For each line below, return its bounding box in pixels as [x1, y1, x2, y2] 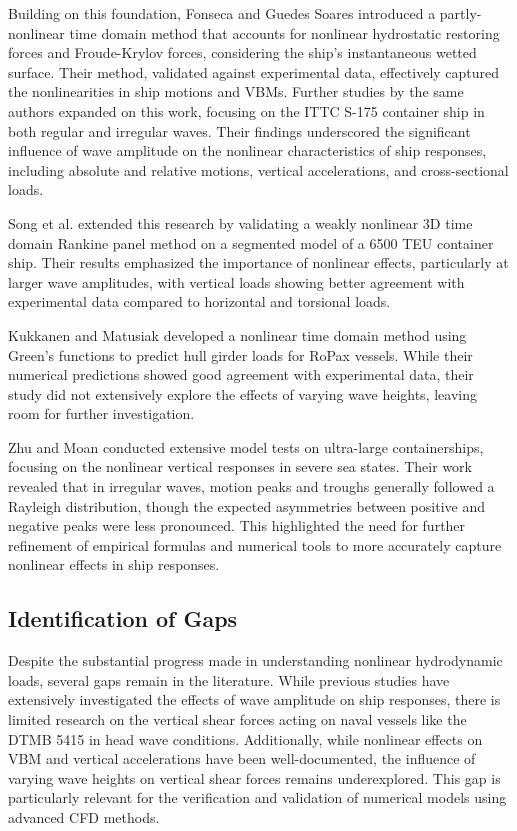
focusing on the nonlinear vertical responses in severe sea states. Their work [8, 456, 472, 477]
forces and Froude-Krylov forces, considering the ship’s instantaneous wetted [8, 42, 477, 63]
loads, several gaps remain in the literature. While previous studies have [8, 669, 450, 690]
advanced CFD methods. [8, 806, 160, 827]
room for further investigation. [8, 403, 195, 424]
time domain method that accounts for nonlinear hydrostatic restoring [69, 22, 500, 43]
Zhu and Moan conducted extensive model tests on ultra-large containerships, [8, 436, 484, 457]
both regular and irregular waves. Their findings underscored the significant [8, 120, 471, 141]
